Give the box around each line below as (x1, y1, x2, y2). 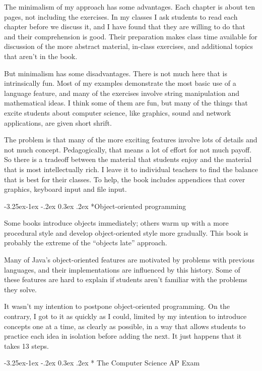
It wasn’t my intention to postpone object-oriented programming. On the (4, 301, 230, 311)
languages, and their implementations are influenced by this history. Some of (4, 264, 240, 275)
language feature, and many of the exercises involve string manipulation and (4, 87, 240, 98)
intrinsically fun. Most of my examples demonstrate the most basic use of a (4, 78, 236, 88)
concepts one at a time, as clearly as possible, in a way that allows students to (4, 321, 246, 331)
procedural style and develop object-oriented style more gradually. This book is (4, 227, 248, 238)
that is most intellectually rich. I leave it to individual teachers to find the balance (4, 164, 258, 174)
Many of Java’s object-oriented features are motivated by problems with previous (4, 254, 254, 265)
